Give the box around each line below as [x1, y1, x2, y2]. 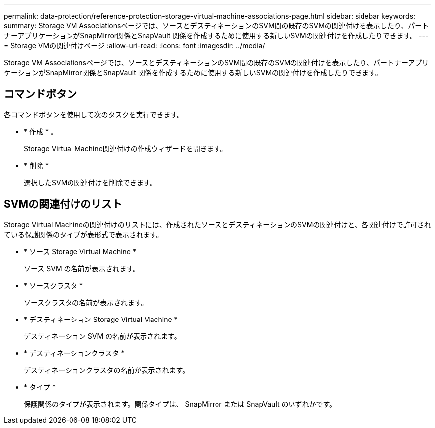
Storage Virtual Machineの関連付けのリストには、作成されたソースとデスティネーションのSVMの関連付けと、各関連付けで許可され [4, 220, 431, 229]
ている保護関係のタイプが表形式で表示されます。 [4, 230, 163, 239]
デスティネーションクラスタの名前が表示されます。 [24, 365, 190, 374]
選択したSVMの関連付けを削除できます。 [24, 178, 157, 187]
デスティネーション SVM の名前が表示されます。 [24, 331, 181, 340]
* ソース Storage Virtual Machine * [24, 247, 136, 256]
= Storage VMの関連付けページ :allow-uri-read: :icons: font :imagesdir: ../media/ [4, 41, 265, 50]
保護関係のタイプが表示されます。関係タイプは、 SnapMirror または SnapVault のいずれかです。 [24, 399, 337, 408]
